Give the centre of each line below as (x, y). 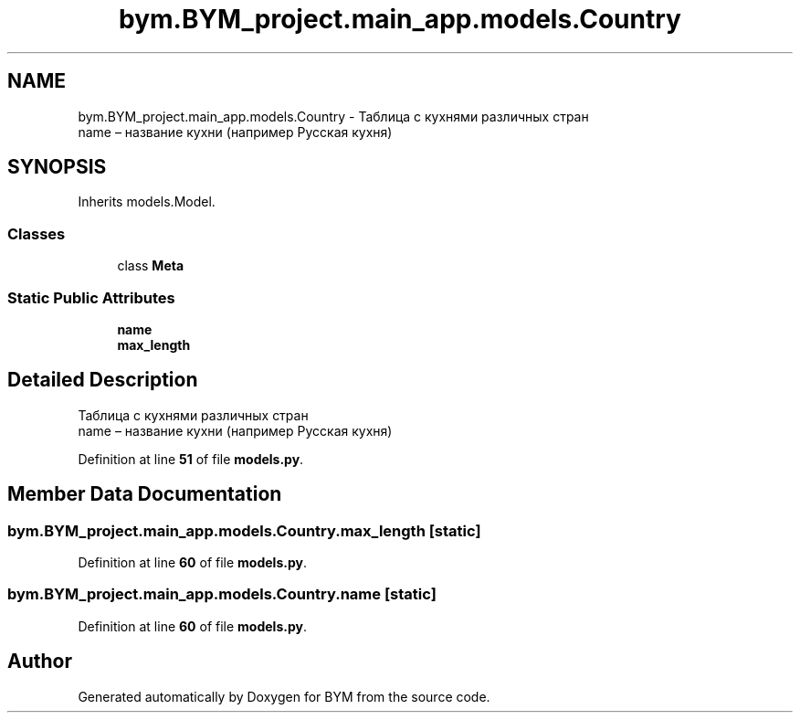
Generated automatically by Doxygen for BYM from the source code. (284, 696)
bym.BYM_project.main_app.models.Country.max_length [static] (244, 530)
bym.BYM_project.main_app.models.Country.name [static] (222, 594)
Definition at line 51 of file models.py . (191, 459)
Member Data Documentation (145, 494)
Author (40, 662)
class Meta (151, 266)
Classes (37, 233)
